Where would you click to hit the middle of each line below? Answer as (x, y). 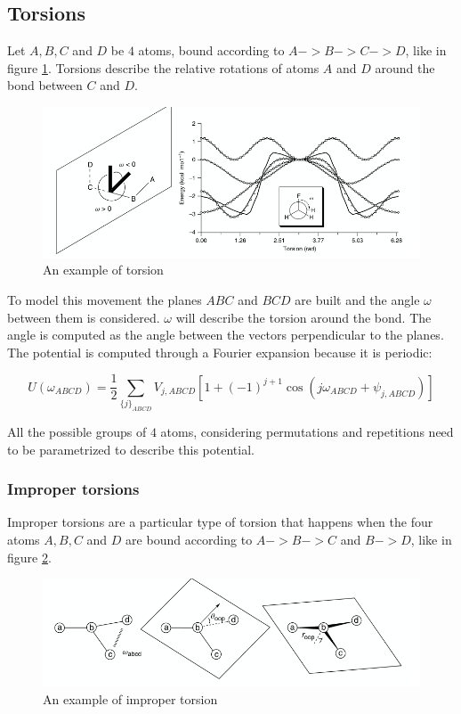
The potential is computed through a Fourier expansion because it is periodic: (220, 352)
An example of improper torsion (130, 698)
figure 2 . (29, 557)
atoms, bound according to (211, 50)
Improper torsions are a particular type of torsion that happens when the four (220, 522)
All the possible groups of (77, 432)
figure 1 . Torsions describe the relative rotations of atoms (163, 67)
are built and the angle (357, 299)
